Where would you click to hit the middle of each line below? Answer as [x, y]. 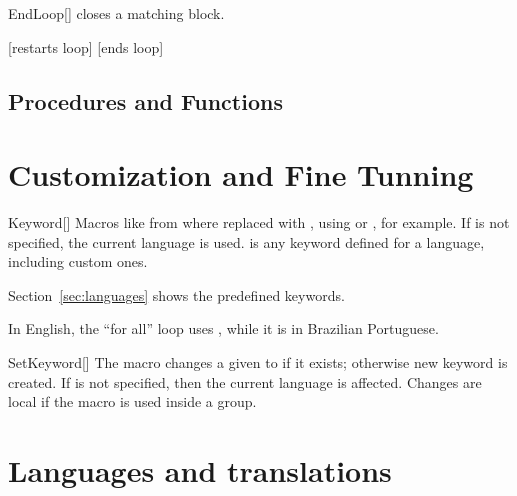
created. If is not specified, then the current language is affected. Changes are [245, 381]
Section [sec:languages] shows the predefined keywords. [176, 294]
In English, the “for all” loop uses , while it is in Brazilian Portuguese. [223, 328]
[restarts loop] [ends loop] [86, 46]
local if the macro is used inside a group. [132, 401]
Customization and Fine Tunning [241, 174]
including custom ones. [78, 261]
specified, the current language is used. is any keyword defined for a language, [246, 241]
